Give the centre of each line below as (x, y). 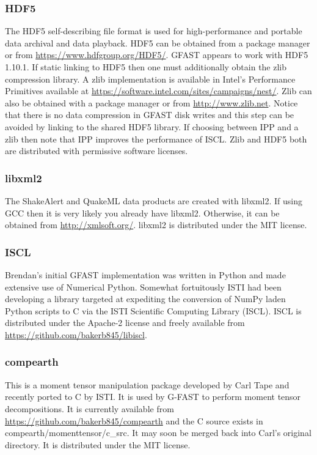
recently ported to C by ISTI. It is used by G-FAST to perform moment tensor (153, 397)
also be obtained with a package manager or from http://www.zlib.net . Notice (151, 102)
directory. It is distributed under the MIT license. (98, 444)
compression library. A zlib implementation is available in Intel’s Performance (150, 79)
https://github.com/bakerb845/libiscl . (76, 334)
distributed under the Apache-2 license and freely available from (125, 323)
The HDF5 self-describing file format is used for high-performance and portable (154, 31)
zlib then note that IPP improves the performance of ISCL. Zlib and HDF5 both (156, 139)
